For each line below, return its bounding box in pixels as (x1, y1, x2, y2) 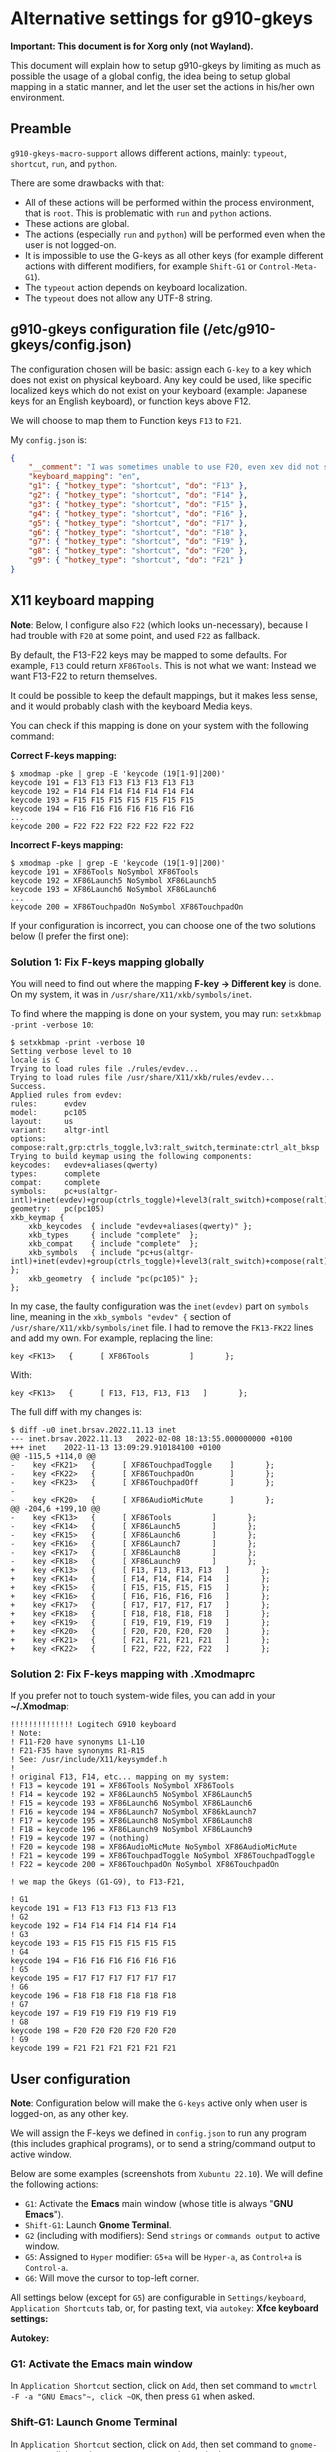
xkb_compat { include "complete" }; (28, 1239, 199, 1249)
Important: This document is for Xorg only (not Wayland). (10, 40, 254, 52)
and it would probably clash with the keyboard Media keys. (10, 700, 253, 712)
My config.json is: (10, 433, 88, 446)
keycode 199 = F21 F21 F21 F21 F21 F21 (10, 2043, 177, 2054)
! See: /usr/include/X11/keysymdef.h (10, 1755, 168, 1765)
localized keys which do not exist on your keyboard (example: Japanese (10, 384, 308, 396)
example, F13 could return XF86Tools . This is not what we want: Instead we (10, 659, 317, 671)
